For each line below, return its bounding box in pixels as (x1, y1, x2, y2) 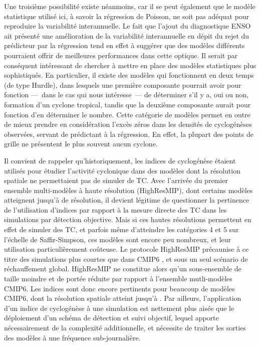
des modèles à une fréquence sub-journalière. (4, 332, 141, 342)
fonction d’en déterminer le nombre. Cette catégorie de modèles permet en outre (4, 109, 250, 119)
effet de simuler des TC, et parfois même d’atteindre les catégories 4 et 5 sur (4, 224, 239, 235)
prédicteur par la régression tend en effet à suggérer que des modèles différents (4, 40, 245, 51)
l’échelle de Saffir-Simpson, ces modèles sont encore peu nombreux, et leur (4, 234, 231, 244)
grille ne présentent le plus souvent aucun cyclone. (4, 138, 158, 149)
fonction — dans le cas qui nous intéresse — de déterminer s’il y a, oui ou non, (4, 89, 249, 100)
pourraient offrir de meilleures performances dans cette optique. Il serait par (4, 50, 238, 60)
